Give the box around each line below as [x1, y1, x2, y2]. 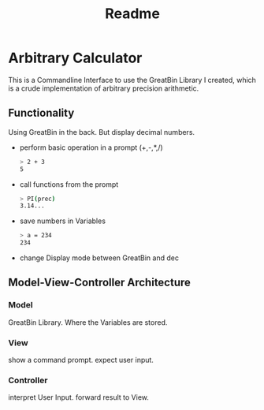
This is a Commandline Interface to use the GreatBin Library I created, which [8, 75, 256, 84]
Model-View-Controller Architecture [8, 276, 191, 289]
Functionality [8, 106, 75, 120]
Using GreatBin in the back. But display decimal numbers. [8, 127, 195, 136]
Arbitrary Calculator [8, 49, 143, 67]
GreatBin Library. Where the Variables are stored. [8, 317, 168, 327]
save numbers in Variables [19, 216, 106, 225]
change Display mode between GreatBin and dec [19, 253, 180, 263]
